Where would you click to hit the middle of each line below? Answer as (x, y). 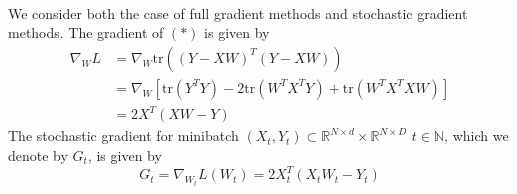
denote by (38, 154)
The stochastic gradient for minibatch (123, 135)
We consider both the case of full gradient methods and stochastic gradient (238, 12)
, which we (476, 135)
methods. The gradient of (86, 32)
